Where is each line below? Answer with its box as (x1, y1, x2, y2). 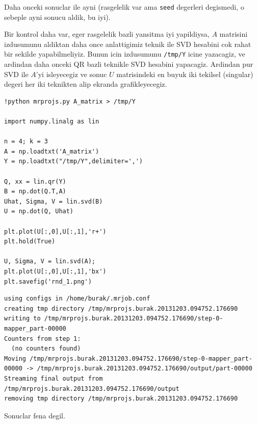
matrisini (219, 29, 248, 39)
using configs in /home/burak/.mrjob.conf (4, 295, 150, 303)
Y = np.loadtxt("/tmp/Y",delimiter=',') (4, 158, 143, 165)
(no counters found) (11, 345, 81, 353)
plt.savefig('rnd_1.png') (4, 278, 92, 285)
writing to (4, 315, 41, 322)
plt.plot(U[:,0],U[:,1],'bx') (4, 267, 107, 275)
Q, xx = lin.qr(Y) (4, 178, 66, 185)
